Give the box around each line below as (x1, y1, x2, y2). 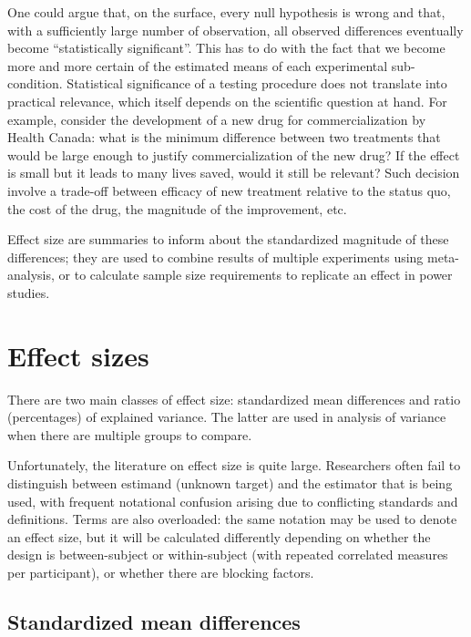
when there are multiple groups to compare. (7, 425, 252, 444)
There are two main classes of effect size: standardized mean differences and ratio (7, 389, 461, 408)
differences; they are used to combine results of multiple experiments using (7, 247, 424, 266)
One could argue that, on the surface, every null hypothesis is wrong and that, (7, 3, 445, 21)
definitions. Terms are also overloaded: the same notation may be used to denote (7, 509, 457, 529)
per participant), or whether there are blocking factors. (7, 562, 314, 581)
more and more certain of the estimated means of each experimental (7, 56, 388, 75)
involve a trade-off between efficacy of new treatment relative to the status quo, (7, 180, 451, 200)
